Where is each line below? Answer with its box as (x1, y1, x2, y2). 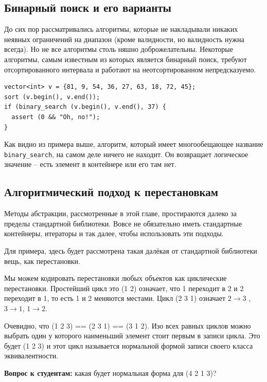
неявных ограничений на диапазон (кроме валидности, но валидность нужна (4, 33, 244, 44)
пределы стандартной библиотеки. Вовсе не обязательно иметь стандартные (4, 218, 242, 228)
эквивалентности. (4, 350, 59, 361)
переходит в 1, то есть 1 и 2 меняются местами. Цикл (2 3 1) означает (4, 293, 226, 303)
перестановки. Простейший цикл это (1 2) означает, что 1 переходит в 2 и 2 (4, 282, 244, 293)
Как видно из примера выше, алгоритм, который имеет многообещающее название (4, 139, 263, 149)
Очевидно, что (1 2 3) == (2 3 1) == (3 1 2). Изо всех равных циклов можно (4, 320, 251, 331)
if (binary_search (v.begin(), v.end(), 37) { (4, 103, 166, 111)
